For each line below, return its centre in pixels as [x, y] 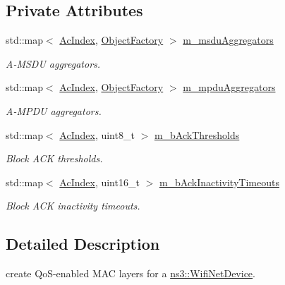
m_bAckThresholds [197, 134]
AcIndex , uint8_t [97, 134]
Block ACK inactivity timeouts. [73, 206]
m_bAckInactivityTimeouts [219, 182]
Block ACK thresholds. [54, 158]
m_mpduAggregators [229, 87]
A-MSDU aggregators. [53, 63]
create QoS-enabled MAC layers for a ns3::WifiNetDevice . [131, 273]
